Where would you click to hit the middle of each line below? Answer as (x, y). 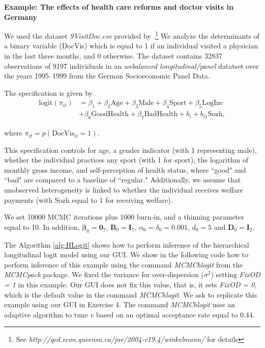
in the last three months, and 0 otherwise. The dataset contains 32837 (113, 56)
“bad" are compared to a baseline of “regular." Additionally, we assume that (123, 180)
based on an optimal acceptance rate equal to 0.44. (175, 314)
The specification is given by (48, 92)
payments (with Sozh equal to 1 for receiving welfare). (89, 199)
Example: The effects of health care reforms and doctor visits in (119, 7)
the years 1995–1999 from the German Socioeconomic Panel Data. (107, 76)
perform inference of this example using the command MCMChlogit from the (124, 264)
